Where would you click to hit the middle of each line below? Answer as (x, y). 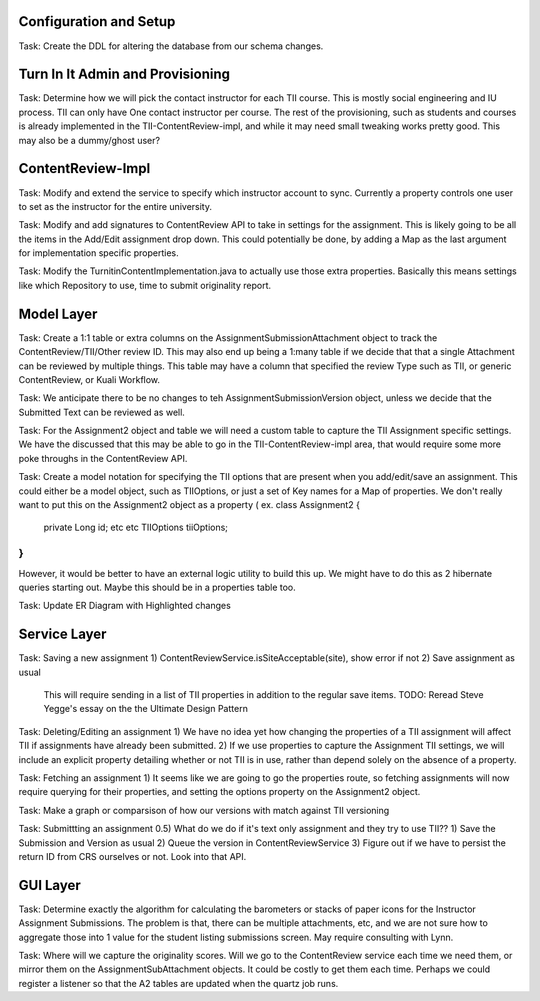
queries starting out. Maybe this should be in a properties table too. (157, 587)
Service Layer (62, 634)
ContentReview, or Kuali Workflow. (89, 379)
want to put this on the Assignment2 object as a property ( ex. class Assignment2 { (189, 505)
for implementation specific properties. (98, 253)
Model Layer (58, 313)
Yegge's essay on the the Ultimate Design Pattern (146, 709)
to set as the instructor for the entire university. (115, 206)
